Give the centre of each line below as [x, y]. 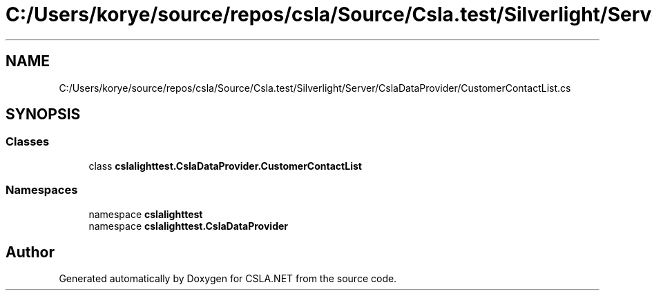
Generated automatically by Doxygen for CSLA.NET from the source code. [228, 279]
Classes [28, 142]
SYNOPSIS [43, 115]
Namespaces [42, 190]
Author [30, 252]
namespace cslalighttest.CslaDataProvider [188, 226]
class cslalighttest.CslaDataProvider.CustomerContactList [225, 166]
